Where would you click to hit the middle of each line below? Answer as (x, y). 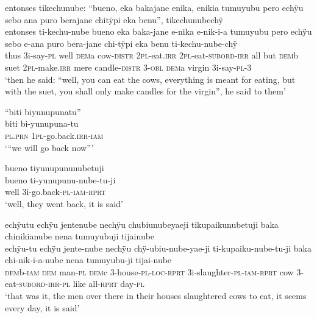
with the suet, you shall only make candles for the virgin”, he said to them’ (145, 91)
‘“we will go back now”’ (49, 147)
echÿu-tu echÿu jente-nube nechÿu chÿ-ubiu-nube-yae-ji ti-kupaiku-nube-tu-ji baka (158, 248)
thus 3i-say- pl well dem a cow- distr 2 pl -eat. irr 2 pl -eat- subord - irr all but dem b (152, 55)
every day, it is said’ (42, 307)
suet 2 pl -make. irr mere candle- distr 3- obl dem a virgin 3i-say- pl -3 (128, 67)
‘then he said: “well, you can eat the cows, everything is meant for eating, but (150, 79)
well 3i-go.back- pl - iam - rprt (55, 192)
